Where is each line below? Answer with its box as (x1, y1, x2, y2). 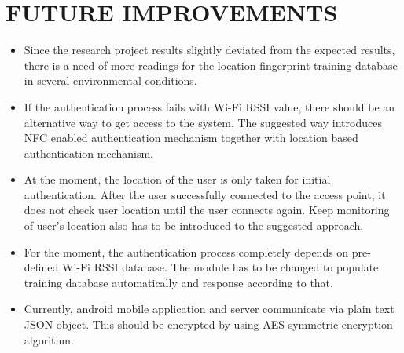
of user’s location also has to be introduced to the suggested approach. (24, 217, 364, 234)
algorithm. (24, 331, 74, 348)
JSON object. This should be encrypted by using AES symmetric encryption (24, 316, 393, 333)
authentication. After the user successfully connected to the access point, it (24, 186, 386, 202)
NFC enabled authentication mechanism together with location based (24, 129, 358, 146)
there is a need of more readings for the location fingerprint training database (24, 56, 398, 73)
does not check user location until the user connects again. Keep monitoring (24, 202, 390, 218)
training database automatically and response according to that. (24, 274, 333, 290)
